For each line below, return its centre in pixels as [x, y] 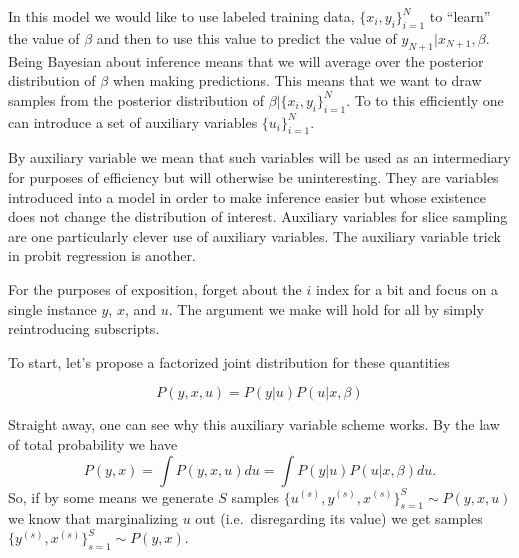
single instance [52, 308]
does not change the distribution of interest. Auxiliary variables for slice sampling [258, 216]
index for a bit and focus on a [407, 288]
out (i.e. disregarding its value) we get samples [339, 518]
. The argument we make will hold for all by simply [326, 308]
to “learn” [460, 16]
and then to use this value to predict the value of [246, 37]
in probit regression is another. [102, 255]
